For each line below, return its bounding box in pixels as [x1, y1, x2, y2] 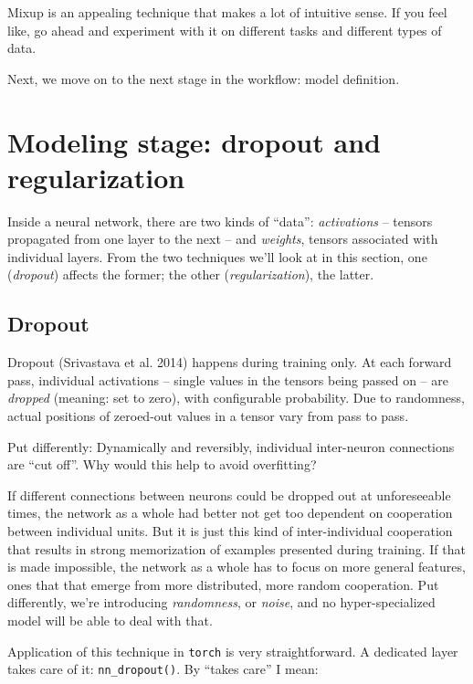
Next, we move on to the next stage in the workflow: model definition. [7, 68, 400, 88]
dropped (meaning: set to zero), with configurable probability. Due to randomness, [7, 388, 465, 407]
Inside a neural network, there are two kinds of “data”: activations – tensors [7, 211, 433, 230]
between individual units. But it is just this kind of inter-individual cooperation [7, 521, 453, 541]
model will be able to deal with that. [7, 610, 213, 629]
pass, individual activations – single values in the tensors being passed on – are [7, 370, 448, 389]
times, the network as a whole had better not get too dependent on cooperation [7, 503, 453, 522]
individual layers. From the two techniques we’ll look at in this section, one [7, 247, 427, 266]
